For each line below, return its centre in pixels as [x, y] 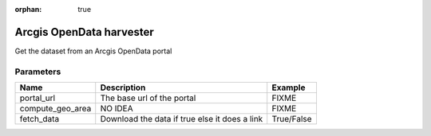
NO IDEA [117, 109]
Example [289, 87]
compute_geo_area [55, 109]
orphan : [28, 9]
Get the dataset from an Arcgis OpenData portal [93, 51]
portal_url [38, 98]
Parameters [38, 72]
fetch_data [40, 119]
